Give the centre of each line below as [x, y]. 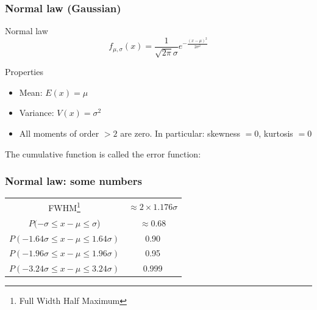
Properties [24, 72]
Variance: [37, 113]
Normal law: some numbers [73, 181]
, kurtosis [276, 133]
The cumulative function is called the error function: [103, 153]
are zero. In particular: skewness [180, 133]
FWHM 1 [64, 207]
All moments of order [59, 133]
